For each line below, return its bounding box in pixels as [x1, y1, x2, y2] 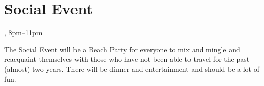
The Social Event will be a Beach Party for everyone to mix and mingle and [4, 44, 240, 54]
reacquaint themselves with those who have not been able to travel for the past [4, 54, 250, 64]
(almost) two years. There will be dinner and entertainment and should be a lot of [4, 63, 259, 74]
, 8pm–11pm [4, 27, 43, 38]
